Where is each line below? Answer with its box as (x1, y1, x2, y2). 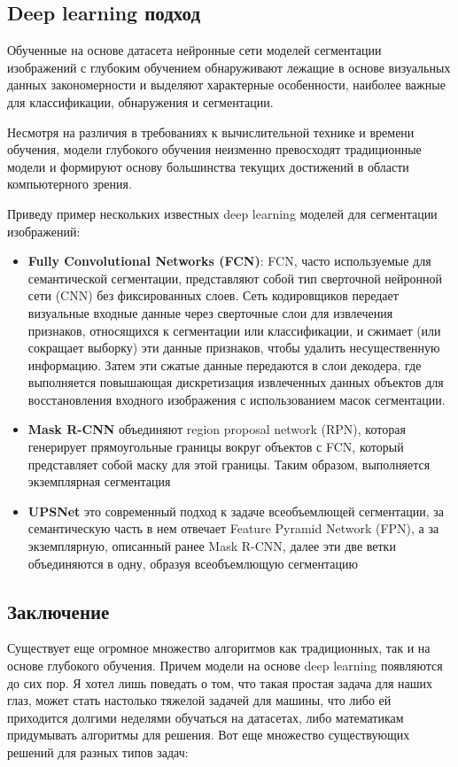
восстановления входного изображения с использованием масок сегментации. (27, 390, 446, 408)
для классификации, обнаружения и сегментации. (7, 92, 274, 111)
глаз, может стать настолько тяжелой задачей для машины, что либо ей (7, 691, 392, 709)
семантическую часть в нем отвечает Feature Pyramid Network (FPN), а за (27, 519, 439, 538)
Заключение (7, 597, 110, 624)
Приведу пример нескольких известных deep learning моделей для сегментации (7, 204, 438, 222)
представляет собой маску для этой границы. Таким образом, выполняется (27, 454, 431, 473)
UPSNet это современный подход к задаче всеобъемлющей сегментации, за (27, 501, 445, 520)
